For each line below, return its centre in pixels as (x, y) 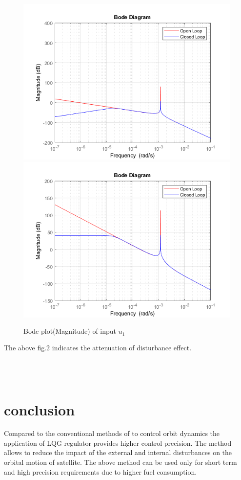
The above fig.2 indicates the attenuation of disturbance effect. (98, 347)
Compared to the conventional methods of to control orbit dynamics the (112, 433)
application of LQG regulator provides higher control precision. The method (118, 443)
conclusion (40, 410)
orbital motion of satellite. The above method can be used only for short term (120, 462)
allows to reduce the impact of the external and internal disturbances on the (118, 452)
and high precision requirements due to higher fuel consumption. (100, 471)
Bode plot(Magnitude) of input (70, 331)
